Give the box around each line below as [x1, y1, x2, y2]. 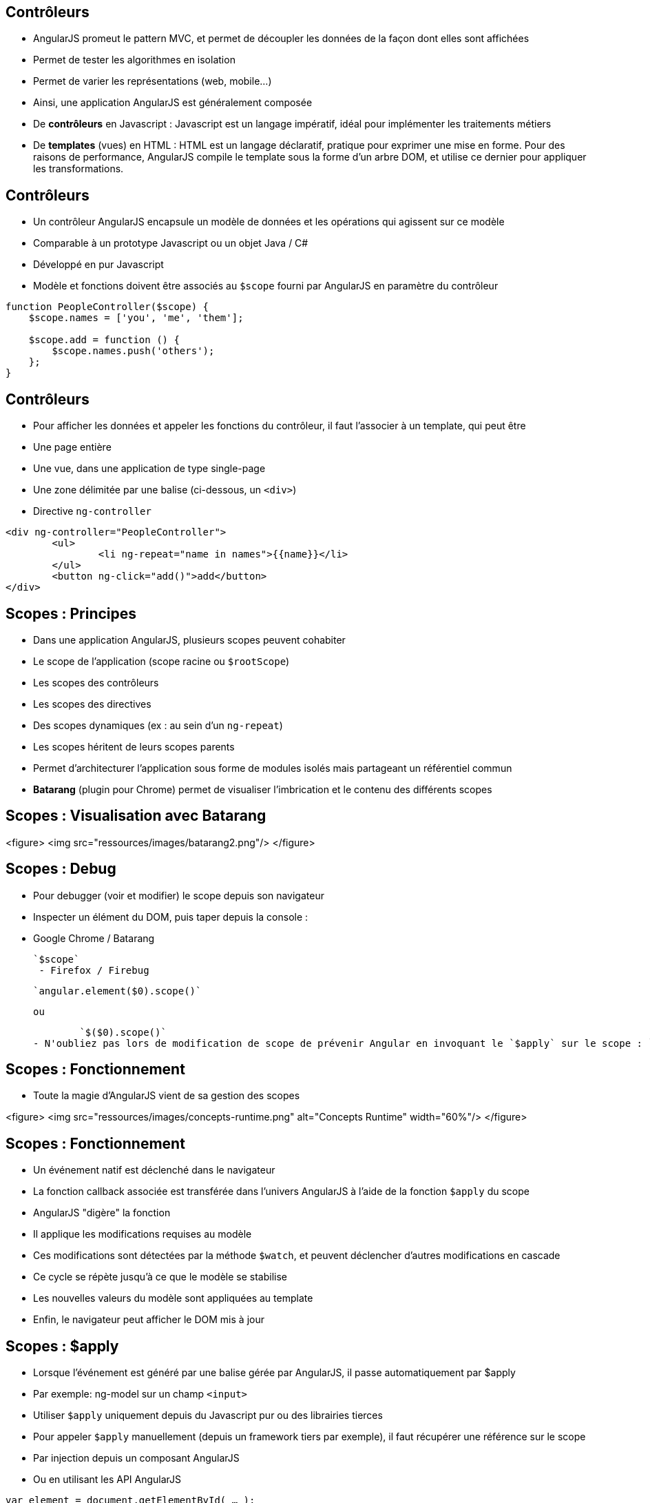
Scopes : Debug [6, 860, 116, 878]
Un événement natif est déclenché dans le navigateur [33, 1164, 275, 1176]
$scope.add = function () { [28, 334, 180, 346]
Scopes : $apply [6, 1337, 119, 1355]
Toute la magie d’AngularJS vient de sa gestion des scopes [33, 1090, 300, 1102]
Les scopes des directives [33, 697, 151, 710]
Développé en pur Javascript [33, 258, 164, 271]
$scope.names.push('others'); [52, 345, 215, 357]
